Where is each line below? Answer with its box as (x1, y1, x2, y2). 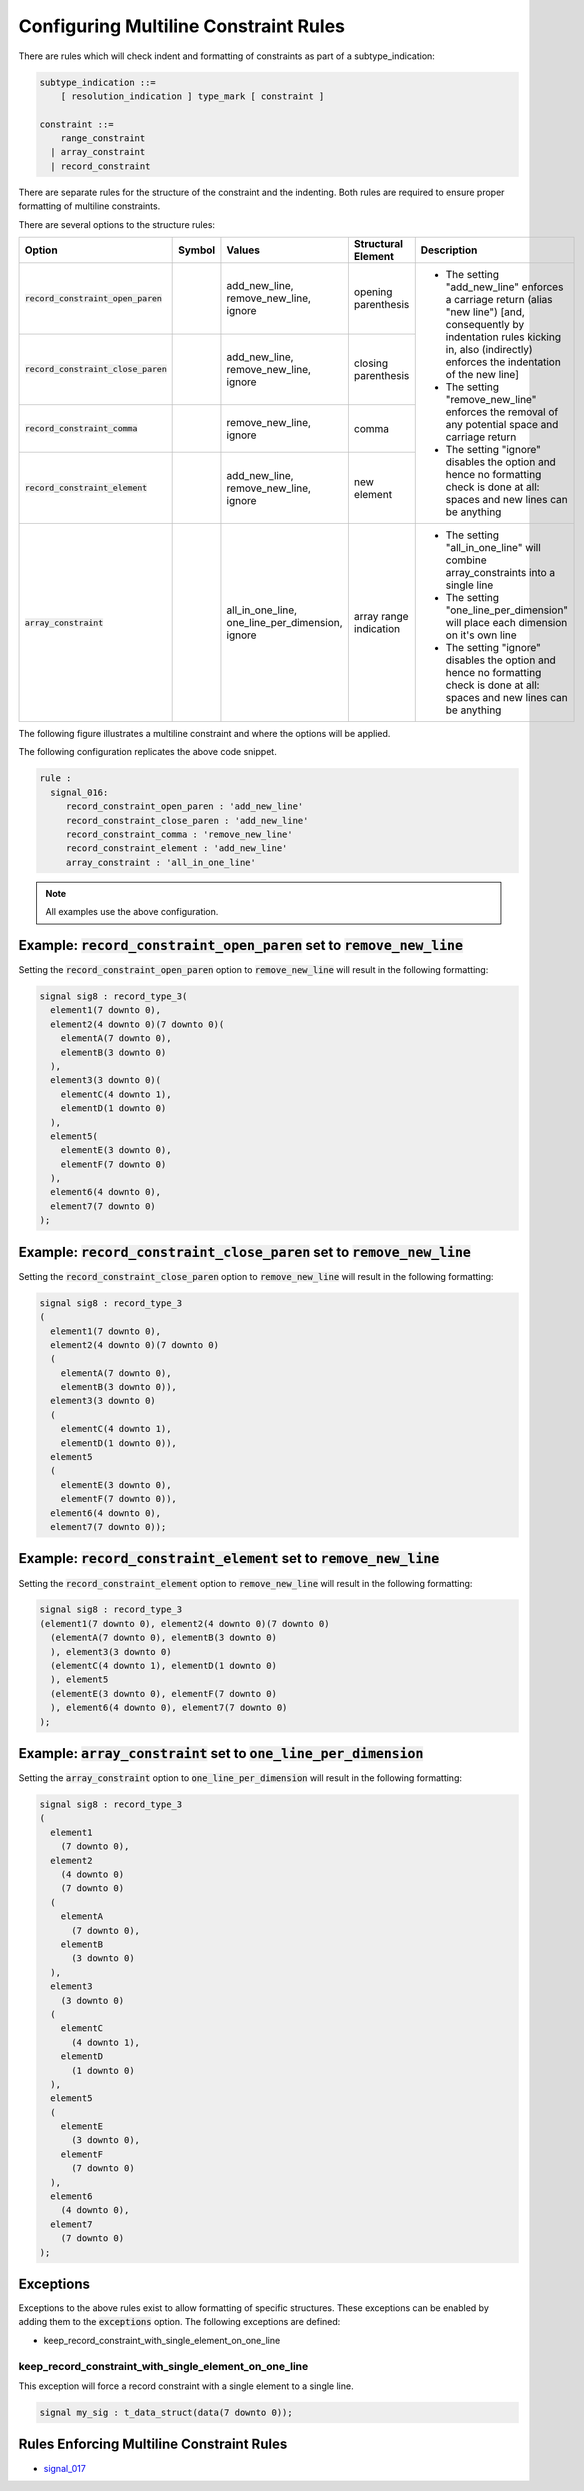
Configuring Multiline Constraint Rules (18, 15, 345, 37)
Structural (353, 237, 404, 251)
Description (420, 243, 478, 257)
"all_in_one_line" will (445, 541, 542, 555)
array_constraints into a (445, 566, 556, 580)
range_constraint (60, 133, 146, 144)
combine (445, 553, 487, 567)
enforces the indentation (445, 355, 562, 369)
